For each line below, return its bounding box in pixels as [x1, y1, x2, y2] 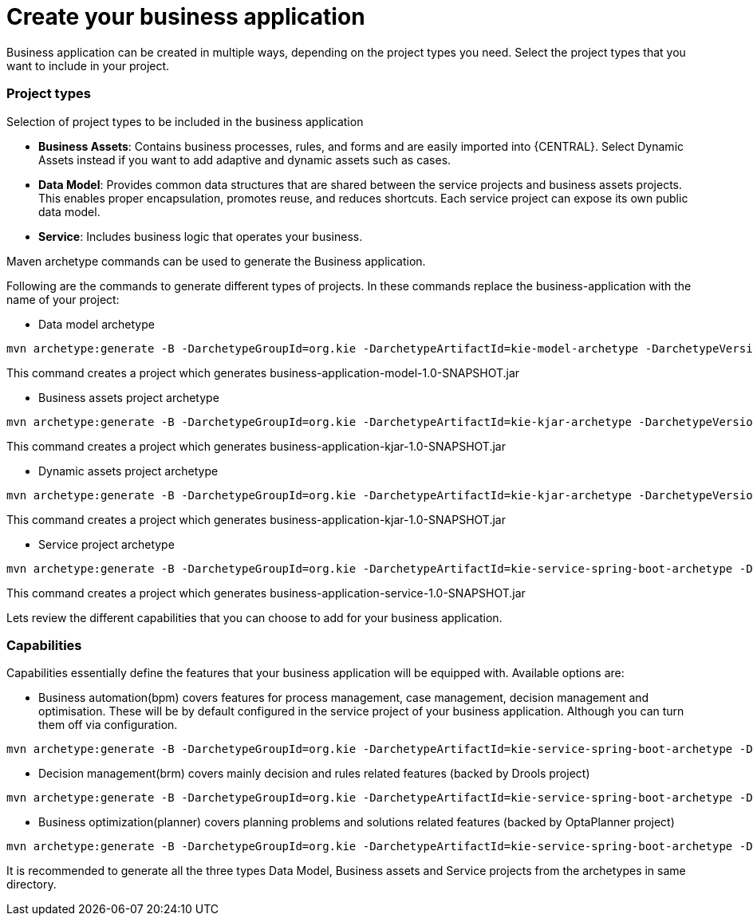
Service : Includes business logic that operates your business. [38, 229, 363, 243]
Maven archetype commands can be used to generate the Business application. [6, 254, 426, 268]
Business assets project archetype [38, 390, 219, 404]
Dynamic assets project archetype [38, 463, 219, 478]
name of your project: [6, 292, 120, 306]
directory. [6, 877, 57, 892]
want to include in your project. [6, 58, 170, 73]
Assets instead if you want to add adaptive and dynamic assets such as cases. [38, 152, 451, 167]
